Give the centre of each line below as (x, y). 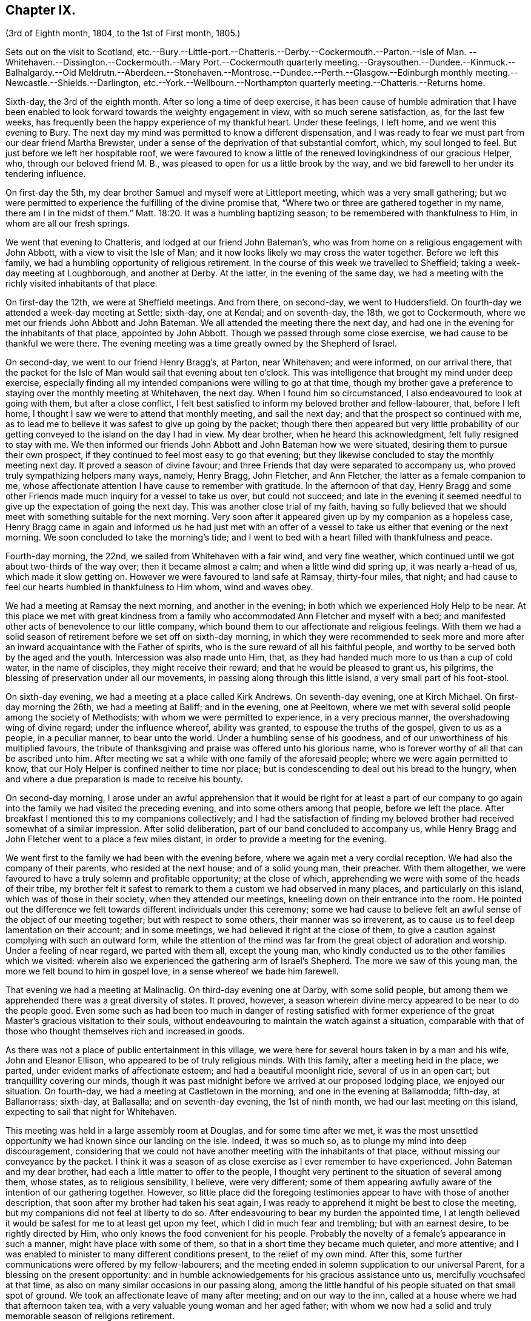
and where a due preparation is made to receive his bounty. (124, 779)
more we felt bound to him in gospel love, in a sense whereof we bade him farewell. (172, 971)
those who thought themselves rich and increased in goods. (125, 1031)
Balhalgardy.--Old (41, 73)
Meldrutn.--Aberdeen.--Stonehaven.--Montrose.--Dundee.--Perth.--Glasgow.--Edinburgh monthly (276, 73)
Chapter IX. (41, 10)
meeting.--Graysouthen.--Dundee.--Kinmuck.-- (420, 62)
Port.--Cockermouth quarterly (262, 62)
